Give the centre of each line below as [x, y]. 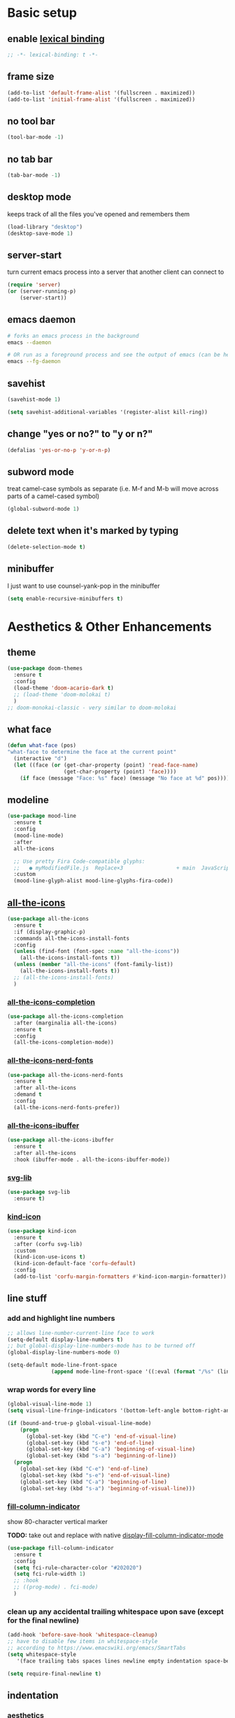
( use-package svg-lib [39, 1192]
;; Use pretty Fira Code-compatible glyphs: [79, 861]
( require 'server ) [34, 285]
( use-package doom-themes [45, 668]
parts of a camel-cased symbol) [54, 496]
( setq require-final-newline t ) [54, 1674]
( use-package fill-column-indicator [60, 1548]
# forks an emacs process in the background [73, 336]
